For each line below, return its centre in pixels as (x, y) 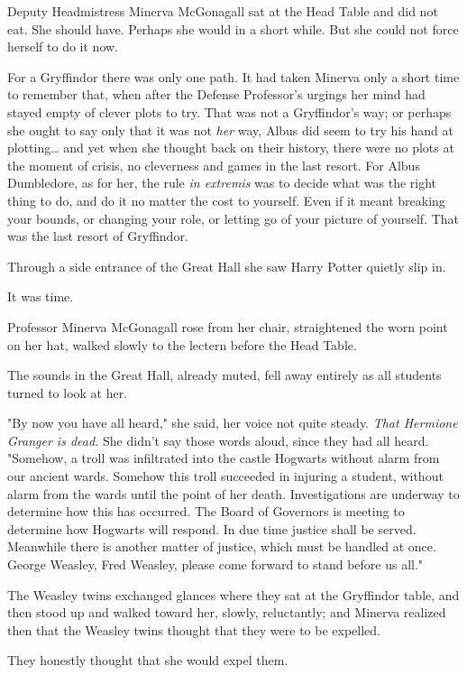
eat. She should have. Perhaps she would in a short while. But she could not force (233, 28)
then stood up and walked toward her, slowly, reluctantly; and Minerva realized (227, 612)
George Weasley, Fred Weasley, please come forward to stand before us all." (215, 564)
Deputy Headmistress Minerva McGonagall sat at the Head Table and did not (223, 11)
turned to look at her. (68, 392)
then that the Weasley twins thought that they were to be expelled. (194, 629)
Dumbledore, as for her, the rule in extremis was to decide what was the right (222, 183)
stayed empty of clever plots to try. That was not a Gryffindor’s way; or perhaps (229, 111)
